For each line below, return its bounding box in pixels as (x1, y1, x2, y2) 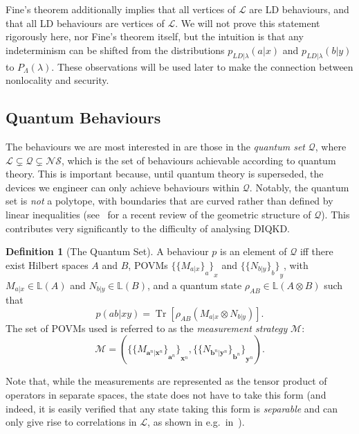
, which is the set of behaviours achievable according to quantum (61, 153, 336, 167)
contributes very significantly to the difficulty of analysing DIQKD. (6, 220, 291, 235)
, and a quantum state (147, 277, 242, 292)
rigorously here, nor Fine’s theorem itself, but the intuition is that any (6, 29, 304, 44)
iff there (300, 244, 333, 259)
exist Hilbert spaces (6, 257, 89, 272)
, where (315, 139, 347, 153)
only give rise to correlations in (6, 415, 137, 429)
